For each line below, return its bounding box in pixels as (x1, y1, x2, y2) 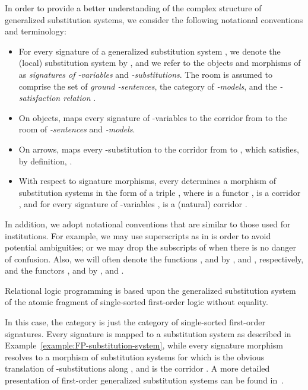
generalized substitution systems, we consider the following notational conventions (5, 13, 303, 26)
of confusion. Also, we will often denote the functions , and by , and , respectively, (5, 252, 304, 265)
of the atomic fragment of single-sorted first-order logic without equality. (5, 296, 268, 308)
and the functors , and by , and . (5, 264, 124, 277)
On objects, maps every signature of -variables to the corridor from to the (18, 111, 287, 123)
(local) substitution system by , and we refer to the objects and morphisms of (18, 56, 301, 69)
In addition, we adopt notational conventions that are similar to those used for (5, 217, 291, 230)
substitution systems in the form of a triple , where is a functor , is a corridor (18, 186, 301, 198)
